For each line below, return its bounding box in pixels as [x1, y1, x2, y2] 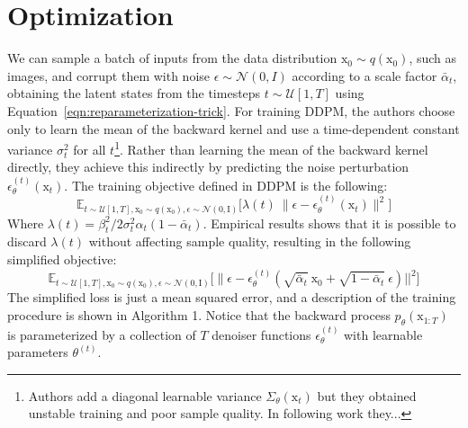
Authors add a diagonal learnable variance [28, 386, 262, 405]
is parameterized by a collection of [7, 325, 196, 343]
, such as [409, 49, 457, 67]
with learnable [344, 325, 423, 343]
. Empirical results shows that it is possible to [202, 213, 456, 232]
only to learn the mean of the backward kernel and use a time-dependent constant [7, 119, 460, 138]
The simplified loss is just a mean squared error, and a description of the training [7, 288, 456, 307]
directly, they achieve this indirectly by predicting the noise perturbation [7, 157, 409, 176]
